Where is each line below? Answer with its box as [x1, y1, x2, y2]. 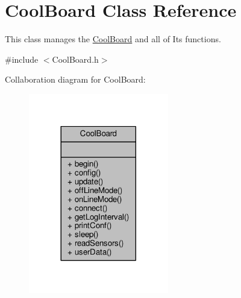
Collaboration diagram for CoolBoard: [5, 73, 146, 86]
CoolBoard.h [52, 52, 99, 65]
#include [5, 52, 39, 65]
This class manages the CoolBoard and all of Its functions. [5, 33, 221, 45]
